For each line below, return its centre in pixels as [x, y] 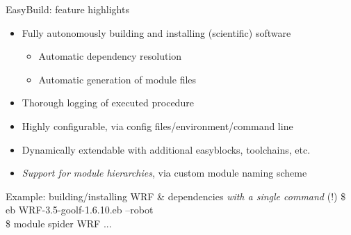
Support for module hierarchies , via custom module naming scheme [164, 173]
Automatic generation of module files [117, 79]
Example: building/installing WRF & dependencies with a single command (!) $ [176, 196]
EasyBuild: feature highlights [67, 9]
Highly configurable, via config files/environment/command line [157, 125]
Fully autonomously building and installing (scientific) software [156, 32]
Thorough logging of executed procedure [108, 103]
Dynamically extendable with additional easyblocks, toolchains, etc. [166, 149]
